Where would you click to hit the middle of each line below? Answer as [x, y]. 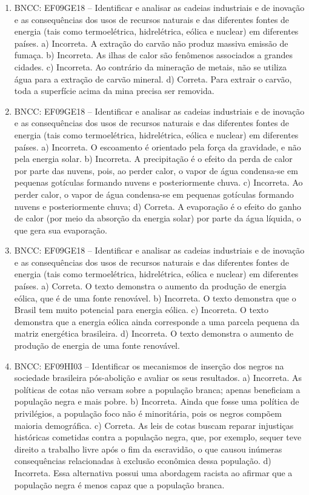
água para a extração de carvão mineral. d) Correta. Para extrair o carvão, [153, 79]
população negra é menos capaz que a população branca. [119, 484]
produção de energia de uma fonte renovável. [97, 345]
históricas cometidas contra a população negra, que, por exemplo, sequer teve [158, 437]
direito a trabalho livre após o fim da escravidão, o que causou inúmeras [148, 449]
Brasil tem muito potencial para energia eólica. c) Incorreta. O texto [141, 310]
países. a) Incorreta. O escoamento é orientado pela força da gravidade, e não [158, 146]
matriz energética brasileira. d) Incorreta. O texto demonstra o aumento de [154, 333]
